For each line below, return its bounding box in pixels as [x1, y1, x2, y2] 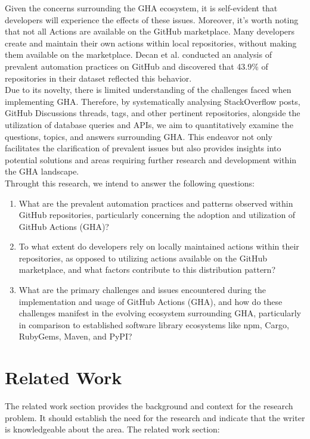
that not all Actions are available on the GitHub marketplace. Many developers [5, 25, 295, 38]
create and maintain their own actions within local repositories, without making [5, 36, 297, 49]
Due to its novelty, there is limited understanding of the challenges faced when [5, 83, 292, 96]
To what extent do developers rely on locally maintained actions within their [18, 240, 299, 253]
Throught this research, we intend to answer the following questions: [5, 176, 255, 189]
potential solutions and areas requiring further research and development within [5, 153, 297, 166]
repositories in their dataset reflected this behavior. [5, 71, 192, 84]
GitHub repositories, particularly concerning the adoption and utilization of [18, 208, 296, 221]
